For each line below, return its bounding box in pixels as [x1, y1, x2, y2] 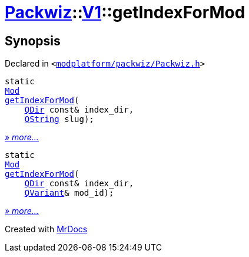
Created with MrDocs [5, 224, 88, 235]
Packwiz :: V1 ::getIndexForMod [5, 2, 245, 22]
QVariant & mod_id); [24, 188, 114, 198]
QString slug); [24, 114, 94, 124]
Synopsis [5, 33, 61, 48]
